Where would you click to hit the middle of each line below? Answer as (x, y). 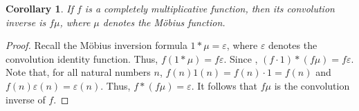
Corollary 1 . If (39, 8)
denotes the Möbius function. (164, 22)
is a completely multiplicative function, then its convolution (210, 8)
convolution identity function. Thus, (82, 58)
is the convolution (312, 85)
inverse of (26, 99)
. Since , (241, 58)
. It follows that (224, 85)
